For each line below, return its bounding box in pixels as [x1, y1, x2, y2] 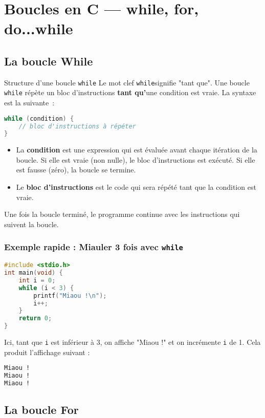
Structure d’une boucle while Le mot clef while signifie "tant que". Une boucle [4, 77, 250, 87]
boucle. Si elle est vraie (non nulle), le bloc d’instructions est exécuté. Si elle [16, 154, 255, 165]
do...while [4, 18, 73, 39]
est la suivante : [4, 97, 55, 108]
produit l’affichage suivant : [4, 346, 90, 357]
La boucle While [4, 53, 93, 69]
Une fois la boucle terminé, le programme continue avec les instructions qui [4, 209, 240, 219]
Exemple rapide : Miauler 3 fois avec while [4, 240, 183, 253]
